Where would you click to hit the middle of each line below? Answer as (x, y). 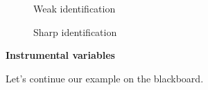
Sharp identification (75, 31)
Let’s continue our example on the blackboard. (105, 78)
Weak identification (75, 8)
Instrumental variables (60, 55)
